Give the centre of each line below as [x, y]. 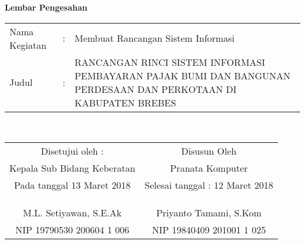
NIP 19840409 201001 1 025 [209, 230]
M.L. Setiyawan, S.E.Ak [72, 213]
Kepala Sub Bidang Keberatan [72, 168]
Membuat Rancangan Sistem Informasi [155, 38]
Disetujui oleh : [72, 151]
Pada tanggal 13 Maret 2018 [72, 185]
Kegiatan [28, 45]
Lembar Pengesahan [46, 7]
